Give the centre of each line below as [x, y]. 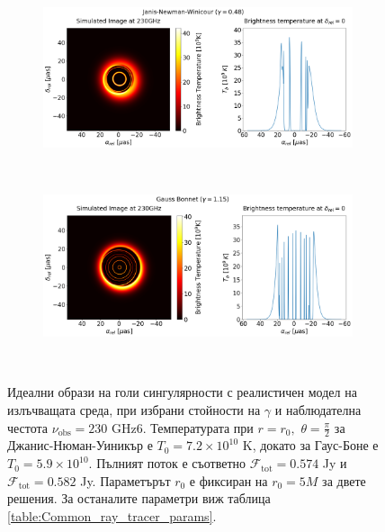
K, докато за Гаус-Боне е [310, 445]
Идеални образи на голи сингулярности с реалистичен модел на [182, 392]
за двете [344, 480]
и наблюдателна [318, 410]
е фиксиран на [228, 480]
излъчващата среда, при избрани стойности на [134, 410]
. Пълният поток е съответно [167, 463]
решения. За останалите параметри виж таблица [139, 498]
